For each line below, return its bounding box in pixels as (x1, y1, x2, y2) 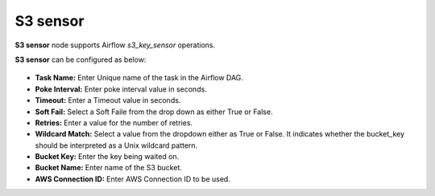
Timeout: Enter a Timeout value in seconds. (35, 96, 181, 105)
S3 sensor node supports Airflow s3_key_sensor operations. (14, 40, 216, 50)
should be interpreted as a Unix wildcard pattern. (35, 141, 198, 150)
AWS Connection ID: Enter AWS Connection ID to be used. (35, 174, 231, 184)
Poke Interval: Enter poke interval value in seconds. (35, 84, 207, 94)
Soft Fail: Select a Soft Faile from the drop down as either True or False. (35, 107, 273, 116)
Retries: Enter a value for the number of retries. (35, 117, 193, 128)
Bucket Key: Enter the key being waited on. (35, 152, 180, 161)
